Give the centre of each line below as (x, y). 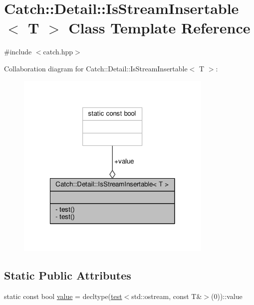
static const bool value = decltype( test (63, 296)
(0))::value (227, 296)
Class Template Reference (159, 28)
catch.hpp (58, 52)
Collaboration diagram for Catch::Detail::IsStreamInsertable (96, 68)
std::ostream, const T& (167, 296)
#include (18, 52)
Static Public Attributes (68, 275)
